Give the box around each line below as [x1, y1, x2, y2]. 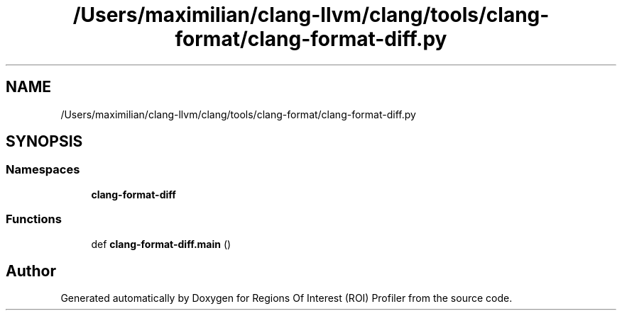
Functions [6, 212, 62, 227]
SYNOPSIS [6, 132, 83, 151]
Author [6, 261, 56, 280]
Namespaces [6, 162, 80, 177]
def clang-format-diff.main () [91, 237, 231, 250]
